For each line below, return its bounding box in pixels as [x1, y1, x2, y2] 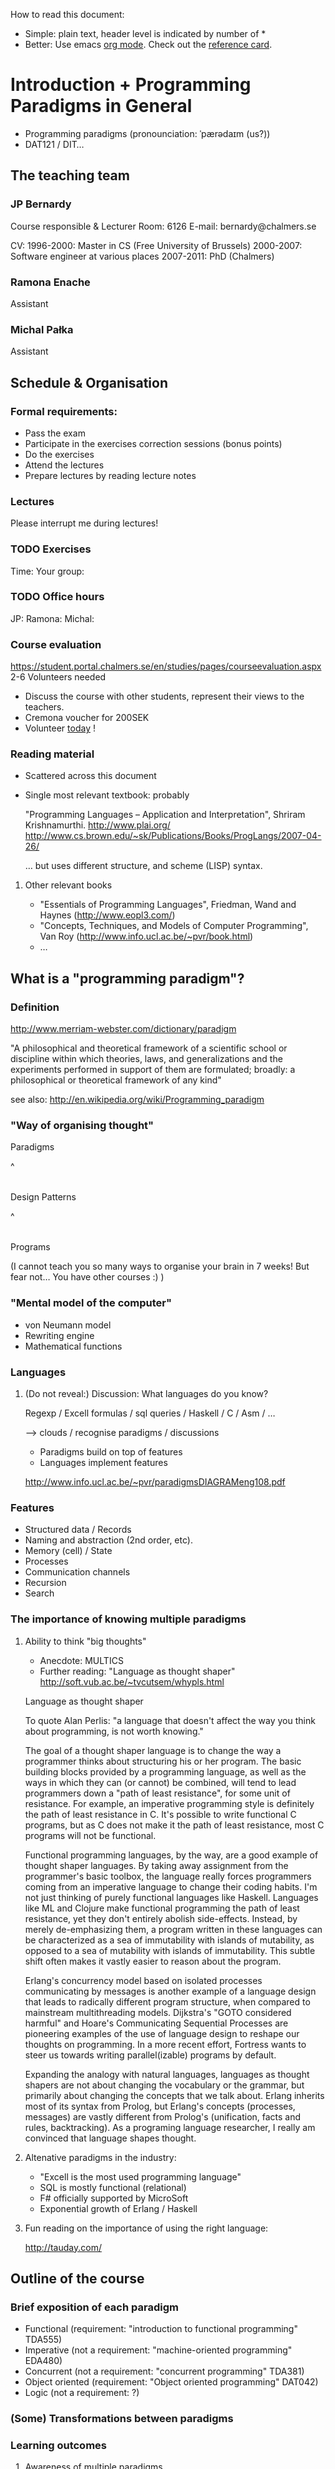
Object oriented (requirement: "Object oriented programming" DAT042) [24, 2376, 319, 2388]
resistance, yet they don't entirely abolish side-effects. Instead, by [24, 1912, 298, 1924]
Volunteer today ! [24, 722, 96, 734]
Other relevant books [24, 879, 113, 891]
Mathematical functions [24, 1340, 123, 1352]
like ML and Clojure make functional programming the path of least [24, 1902, 300, 1914]
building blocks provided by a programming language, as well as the [24, 1765, 307, 1778]
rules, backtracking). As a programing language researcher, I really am [24, 2121, 316, 2133]
